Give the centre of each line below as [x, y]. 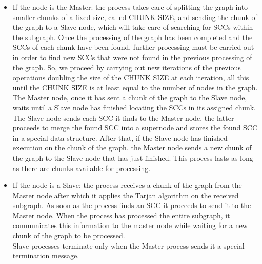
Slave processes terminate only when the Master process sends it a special [128, 245]
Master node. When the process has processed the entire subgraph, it [121, 215]
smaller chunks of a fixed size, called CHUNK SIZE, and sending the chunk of [135, 17]
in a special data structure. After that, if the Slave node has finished [120, 137]
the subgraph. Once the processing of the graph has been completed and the [133, 37]
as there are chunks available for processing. [82, 168]
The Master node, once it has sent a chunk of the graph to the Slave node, [130, 97]
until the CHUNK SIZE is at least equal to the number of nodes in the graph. [135, 87]
